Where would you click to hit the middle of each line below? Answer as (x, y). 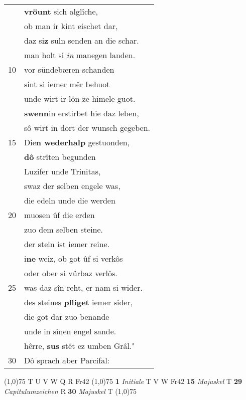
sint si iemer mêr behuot (67, 84)
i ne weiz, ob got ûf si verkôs (74, 258)
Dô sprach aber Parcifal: (67, 360)
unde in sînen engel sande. (70, 331)
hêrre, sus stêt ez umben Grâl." (80, 346)
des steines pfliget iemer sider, (79, 302)
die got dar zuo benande (67, 317)
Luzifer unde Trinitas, (63, 171)
